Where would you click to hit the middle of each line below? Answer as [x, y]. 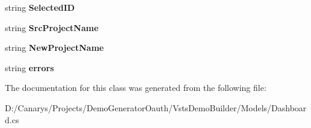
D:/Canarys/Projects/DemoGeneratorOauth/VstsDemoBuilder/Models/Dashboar [156, 107]
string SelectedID [40, 7]
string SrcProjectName [52, 27]
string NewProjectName [54, 48]
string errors [29, 67]
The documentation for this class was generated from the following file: [136, 88]
